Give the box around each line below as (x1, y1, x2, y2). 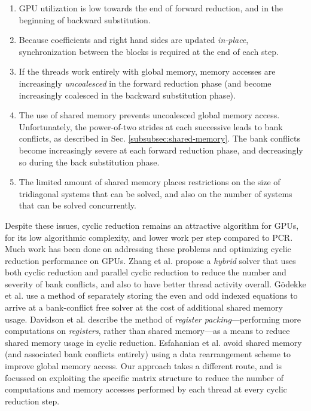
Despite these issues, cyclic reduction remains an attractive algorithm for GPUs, (5, 219, 299, 231)
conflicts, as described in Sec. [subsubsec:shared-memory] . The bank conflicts (19, 132, 300, 145)
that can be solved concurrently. (19, 199, 136, 211)
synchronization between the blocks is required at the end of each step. (19, 45, 279, 57)
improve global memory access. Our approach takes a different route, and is (5, 360, 282, 372)
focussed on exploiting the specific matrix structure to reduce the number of (5, 371, 284, 384)
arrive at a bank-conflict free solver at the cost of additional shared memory (5, 301, 283, 314)
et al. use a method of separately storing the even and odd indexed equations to (5, 289, 298, 302)
